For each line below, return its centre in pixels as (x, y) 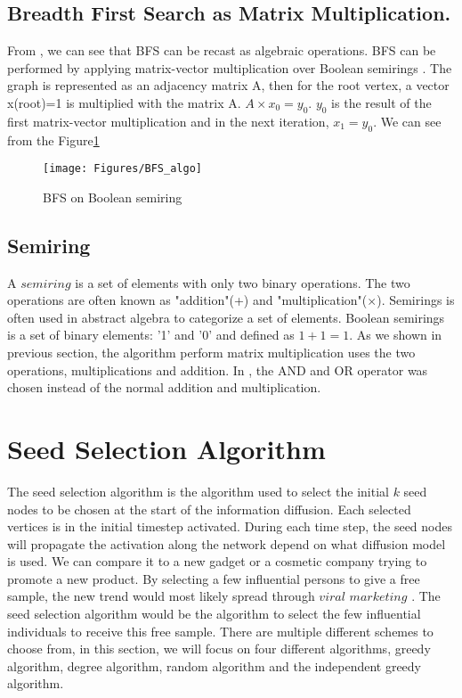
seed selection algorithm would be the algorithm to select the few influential (214, 614)
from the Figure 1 (53, 140)
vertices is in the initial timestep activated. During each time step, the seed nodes (230, 526)
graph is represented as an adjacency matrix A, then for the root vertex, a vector (228, 85)
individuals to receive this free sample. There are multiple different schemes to (220, 631)
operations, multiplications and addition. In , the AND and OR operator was (218, 370)
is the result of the (381, 102)
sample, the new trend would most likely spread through (161, 596)
